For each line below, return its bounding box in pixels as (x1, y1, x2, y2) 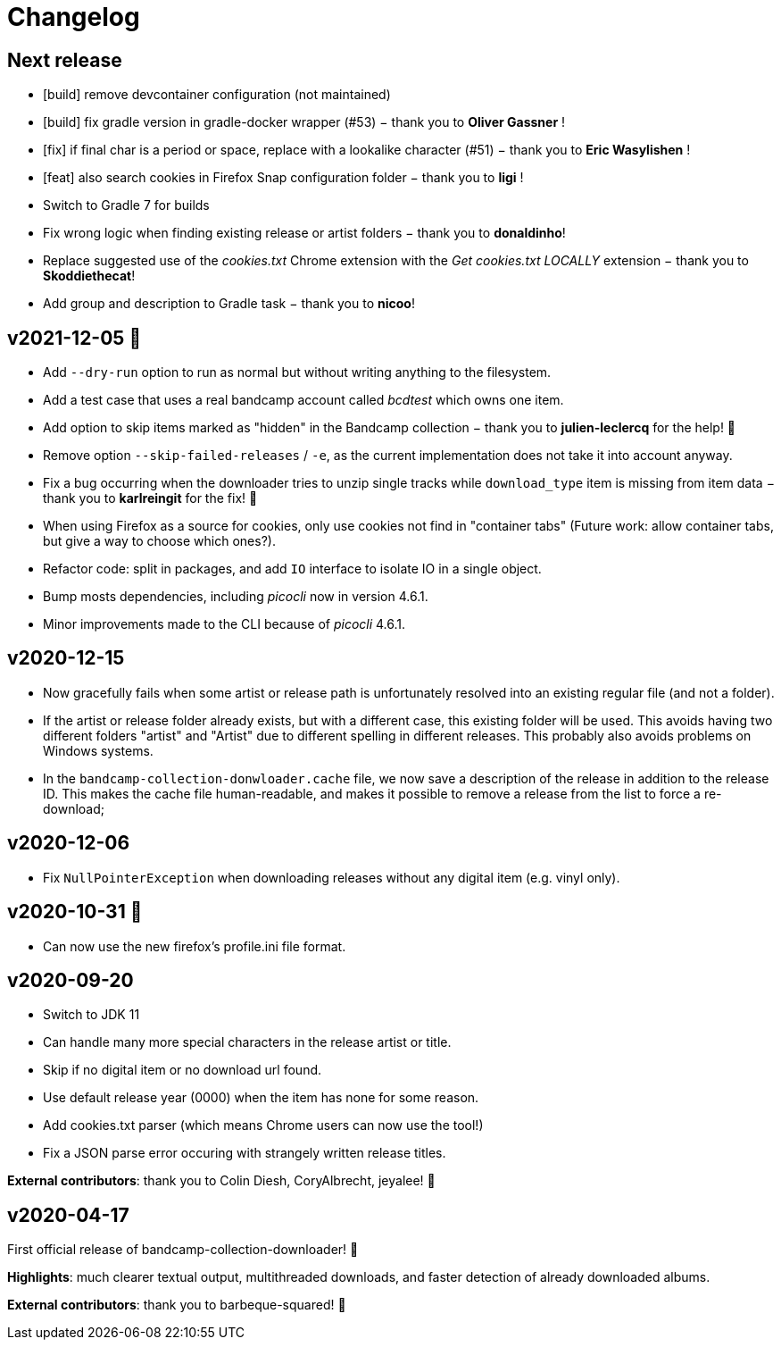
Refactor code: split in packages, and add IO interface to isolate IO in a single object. (43, 561, 542, 577)
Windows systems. (43, 742, 154, 758)
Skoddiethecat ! (43, 268, 136, 284)
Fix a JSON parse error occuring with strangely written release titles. (43, 1145, 446, 1161)
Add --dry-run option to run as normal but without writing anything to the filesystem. (43, 364, 552, 381)
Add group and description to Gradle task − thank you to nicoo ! (43, 296, 415, 312)
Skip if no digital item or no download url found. (43, 1062, 322, 1078)
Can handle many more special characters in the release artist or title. (43, 1034, 452, 1050)
